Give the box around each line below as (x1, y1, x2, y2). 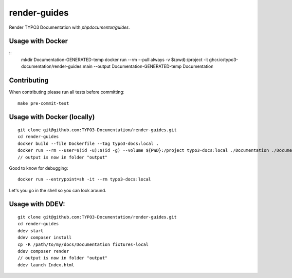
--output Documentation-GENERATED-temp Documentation (93, 63, 214, 69)
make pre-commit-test (18, 100, 69, 106)
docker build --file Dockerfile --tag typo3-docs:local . (18, 140, 159, 146)
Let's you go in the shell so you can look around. (9, 187, 107, 193)
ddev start (18, 228, 44, 234)
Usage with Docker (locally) (9, 113, 95, 121)
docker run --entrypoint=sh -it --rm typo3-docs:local (18, 177, 151, 182)
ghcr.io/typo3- (209, 57, 238, 62)
